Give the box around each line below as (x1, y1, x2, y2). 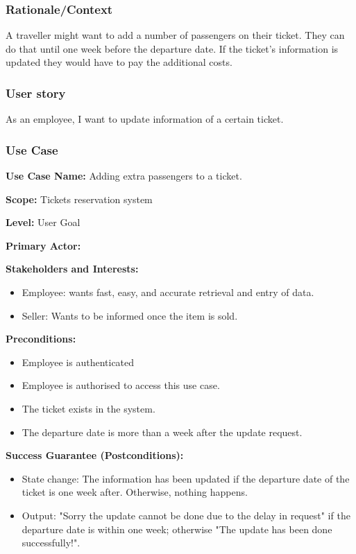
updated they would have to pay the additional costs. (6, 55, 232, 69)
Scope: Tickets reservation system (6, 191, 153, 206)
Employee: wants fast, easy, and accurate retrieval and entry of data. (22, 285, 314, 299)
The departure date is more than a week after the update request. (22, 424, 303, 439)
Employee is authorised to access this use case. (22, 378, 220, 392)
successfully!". (22, 535, 80, 550)
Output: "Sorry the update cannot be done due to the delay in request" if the (22, 508, 350, 522)
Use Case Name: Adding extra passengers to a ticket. (6, 168, 242, 183)
